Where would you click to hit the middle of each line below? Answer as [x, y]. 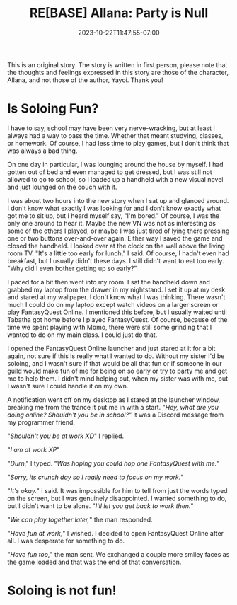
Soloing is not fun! [62, 590]
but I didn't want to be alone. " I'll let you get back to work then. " [100, 506]
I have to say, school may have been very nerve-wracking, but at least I [111, 128]
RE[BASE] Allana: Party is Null [119, 13]
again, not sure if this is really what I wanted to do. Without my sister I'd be [116, 356]
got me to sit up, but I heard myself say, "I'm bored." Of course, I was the [114, 215]
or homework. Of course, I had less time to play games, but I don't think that [118, 143]
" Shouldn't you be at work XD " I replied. [66, 436]
